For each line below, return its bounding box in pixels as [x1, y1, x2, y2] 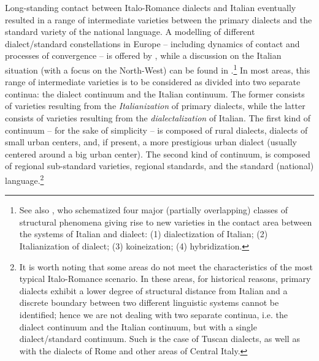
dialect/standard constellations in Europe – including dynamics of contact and [5, 37, 300, 50]
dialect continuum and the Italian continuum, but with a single [19, 320, 257, 333]
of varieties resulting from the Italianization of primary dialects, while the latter [5, 99, 306, 112]
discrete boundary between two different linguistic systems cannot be [19, 296, 279, 309]
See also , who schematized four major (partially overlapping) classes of [19, 203, 288, 216]
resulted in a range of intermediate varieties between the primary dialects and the [5, 13, 312, 26]
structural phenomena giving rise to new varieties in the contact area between [19, 215, 312, 228]
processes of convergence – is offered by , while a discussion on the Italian [5, 49, 282, 62]
